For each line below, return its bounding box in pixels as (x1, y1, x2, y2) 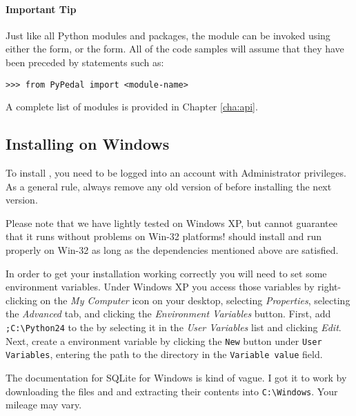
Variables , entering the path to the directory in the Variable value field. (6, 347, 323, 361)
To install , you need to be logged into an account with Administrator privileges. (6, 166, 346, 180)
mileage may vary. (6, 397, 82, 412)
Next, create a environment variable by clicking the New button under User (6, 333, 322, 348)
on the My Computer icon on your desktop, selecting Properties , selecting (40, 293, 350, 307)
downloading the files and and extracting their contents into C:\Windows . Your (6, 384, 338, 398)
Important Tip (6, 1, 77, 16)
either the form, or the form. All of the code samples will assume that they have (6, 41, 344, 56)
